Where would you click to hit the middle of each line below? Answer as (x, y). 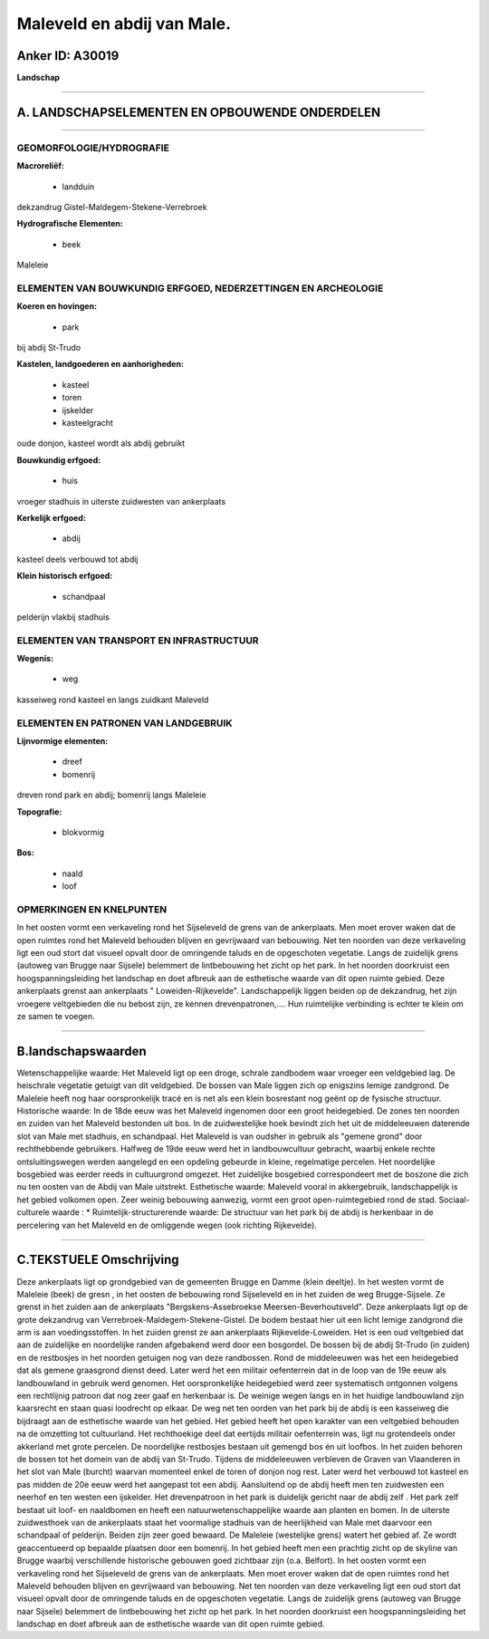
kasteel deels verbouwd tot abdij (77, 559)
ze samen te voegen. (56, 1017)
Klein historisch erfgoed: (65, 576)
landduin (78, 187)
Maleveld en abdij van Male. (124, 24)
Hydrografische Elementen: (70, 224)
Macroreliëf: (41, 166)
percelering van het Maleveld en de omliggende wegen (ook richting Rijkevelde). (167, 1225)
